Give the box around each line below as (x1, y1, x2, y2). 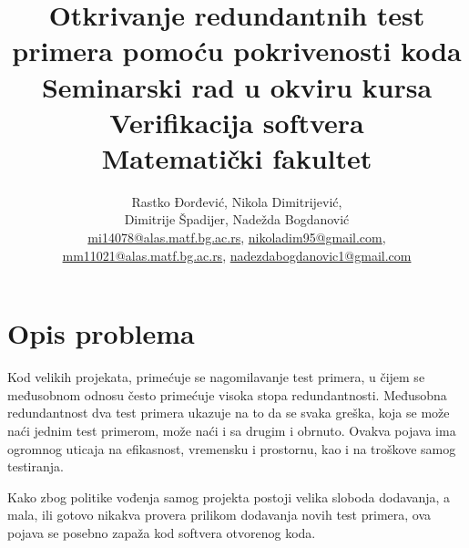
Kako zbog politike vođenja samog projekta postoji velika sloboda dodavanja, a (7, 487, 451, 506)
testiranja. (7, 457, 64, 476)
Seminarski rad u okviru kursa (41, 67, 433, 105)
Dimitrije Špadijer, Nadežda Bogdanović (124, 210, 350, 229)
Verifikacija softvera (109, 103, 364, 140)
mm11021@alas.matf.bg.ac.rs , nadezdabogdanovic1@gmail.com (62, 245, 412, 264)
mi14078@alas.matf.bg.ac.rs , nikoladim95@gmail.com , (87, 228, 386, 247)
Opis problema (7, 315, 195, 352)
